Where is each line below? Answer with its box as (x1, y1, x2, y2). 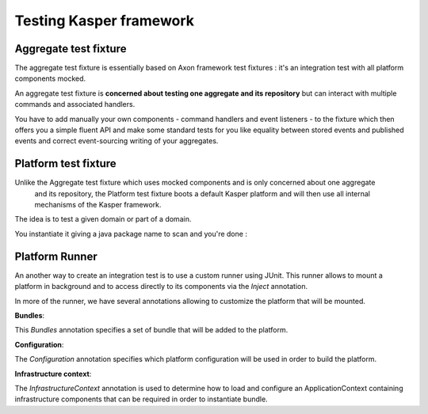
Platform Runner (14, 249, 98, 263)
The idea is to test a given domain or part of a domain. (14, 215, 192, 224)
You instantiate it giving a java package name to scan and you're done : (14, 229, 247, 238)
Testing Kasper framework (14, 12, 194, 29)
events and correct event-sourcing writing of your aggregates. (14, 136, 219, 146)
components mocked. (14, 74, 86, 83)
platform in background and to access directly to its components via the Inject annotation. (14, 282, 308, 291)
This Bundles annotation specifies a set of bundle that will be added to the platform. (14, 325, 289, 335)
